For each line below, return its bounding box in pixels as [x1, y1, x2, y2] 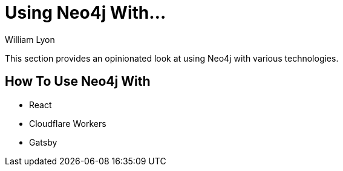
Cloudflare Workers [29, 118, 106, 129]
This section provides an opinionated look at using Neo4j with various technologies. [5, 53, 339, 63]
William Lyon [5, 34, 55, 45]
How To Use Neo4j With [5, 74, 151, 89]
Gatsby [29, 137, 57, 147]
